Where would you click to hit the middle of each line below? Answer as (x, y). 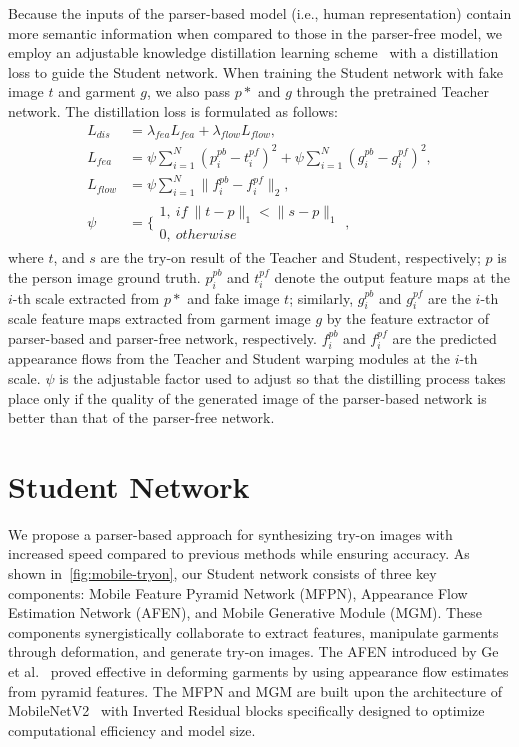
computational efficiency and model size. (132, 729)
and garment (97, 91)
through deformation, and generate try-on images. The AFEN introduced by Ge (253, 651)
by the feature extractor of (408, 318)
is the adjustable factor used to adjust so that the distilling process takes (282, 377)
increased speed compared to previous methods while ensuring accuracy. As (239, 553)
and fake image (233, 297)
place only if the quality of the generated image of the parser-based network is (247, 397)
